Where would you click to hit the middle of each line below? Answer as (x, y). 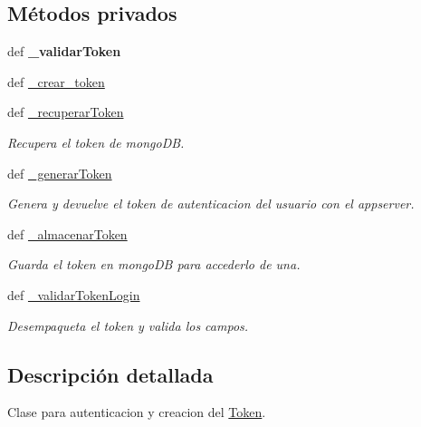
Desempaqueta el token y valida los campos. (128, 325)
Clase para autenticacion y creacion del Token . (137, 412)
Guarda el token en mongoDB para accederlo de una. (154, 264)
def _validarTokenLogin (74, 294)
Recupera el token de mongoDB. (96, 142)
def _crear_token (56, 81)
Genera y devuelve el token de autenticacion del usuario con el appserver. (211, 204)
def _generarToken (60, 173)
